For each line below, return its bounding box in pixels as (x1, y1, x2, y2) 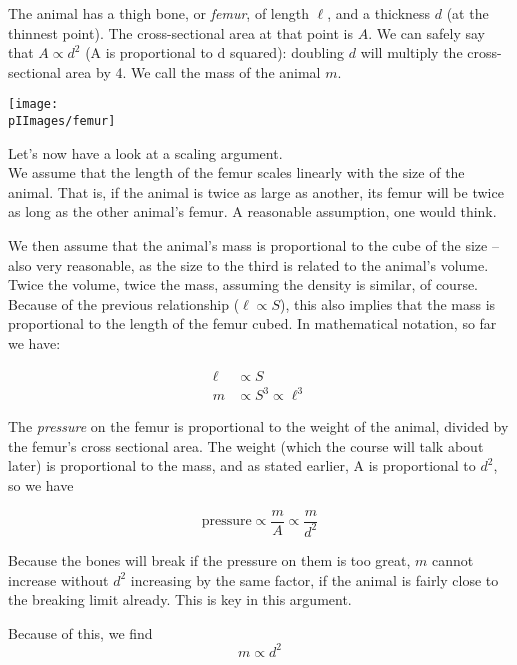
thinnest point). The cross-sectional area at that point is (8, 22, 354, 43)
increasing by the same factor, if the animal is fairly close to (130, 569, 499, 590)
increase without (8, 569, 109, 590)
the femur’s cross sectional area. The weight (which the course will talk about (8, 435, 484, 456)
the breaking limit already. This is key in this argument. (8, 589, 352, 610)
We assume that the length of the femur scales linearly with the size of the (8, 162, 465, 183)
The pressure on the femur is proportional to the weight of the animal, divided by (8, 416, 509, 437)
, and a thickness (327, 3, 431, 23)
